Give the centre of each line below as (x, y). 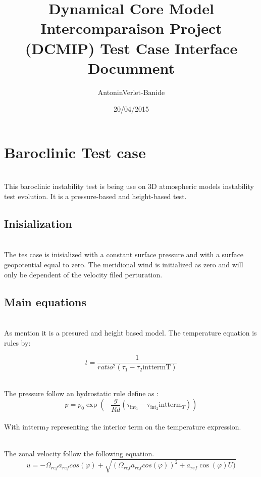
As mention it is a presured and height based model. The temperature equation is (130, 332)
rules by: (17, 342)
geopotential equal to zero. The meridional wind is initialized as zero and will (124, 264)
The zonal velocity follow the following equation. (79, 454)
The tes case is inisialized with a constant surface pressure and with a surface (124, 254)
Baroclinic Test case (75, 152)
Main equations (45, 301)
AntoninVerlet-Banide (131, 92)
